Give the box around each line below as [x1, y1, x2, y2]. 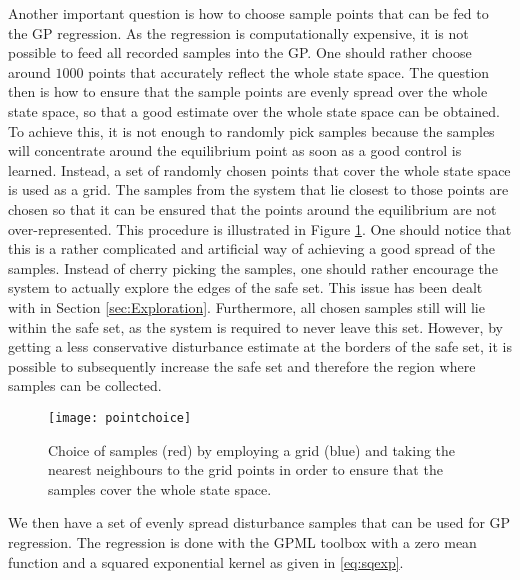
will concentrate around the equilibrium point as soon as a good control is [8, 140, 462, 161]
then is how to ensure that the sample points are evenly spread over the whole [8, 81, 488, 102]
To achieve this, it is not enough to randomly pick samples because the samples [8, 120, 495, 141]
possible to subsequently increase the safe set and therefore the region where [8, 355, 476, 376]
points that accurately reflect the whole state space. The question [88, 61, 490, 82]
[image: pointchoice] [48, 410, 192, 425]
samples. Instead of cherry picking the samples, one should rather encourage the [8, 257, 498, 278]
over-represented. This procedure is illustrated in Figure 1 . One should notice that [8, 218, 512, 239]
